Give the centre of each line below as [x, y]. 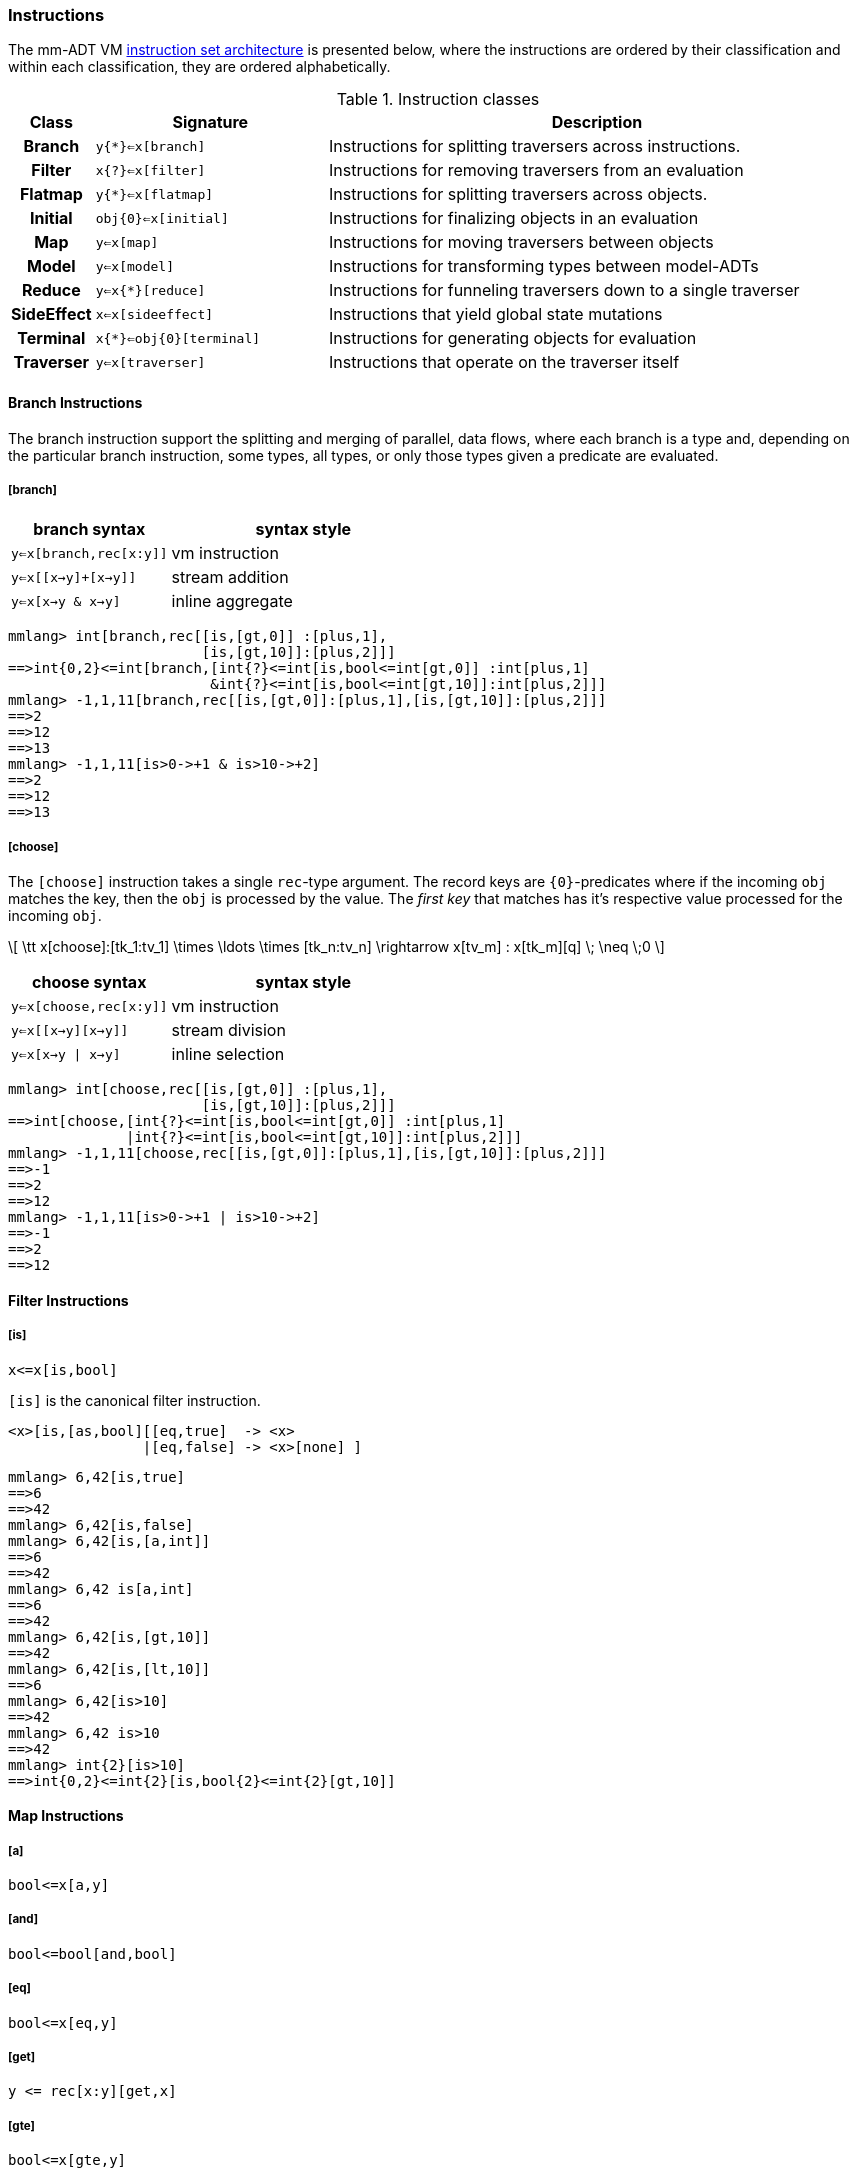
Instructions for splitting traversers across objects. [518, 194]
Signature [210, 122]
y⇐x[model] [134, 266]
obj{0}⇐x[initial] [162, 218]
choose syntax [89, 982]
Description [597, 122]
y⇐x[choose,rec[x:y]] [89, 1006]
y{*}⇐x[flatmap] [154, 194]
